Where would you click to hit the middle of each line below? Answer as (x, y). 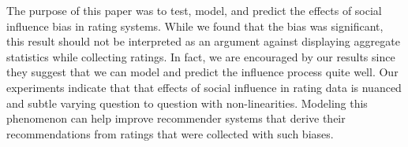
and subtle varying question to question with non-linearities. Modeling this (187, 103)
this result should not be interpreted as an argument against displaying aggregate (203, 41)
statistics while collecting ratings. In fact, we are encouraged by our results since (201, 56)
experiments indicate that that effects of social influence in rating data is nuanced (204, 87)
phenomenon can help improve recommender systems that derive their (176, 118)
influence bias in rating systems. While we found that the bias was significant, (195, 26)
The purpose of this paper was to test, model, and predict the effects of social (194, 10)
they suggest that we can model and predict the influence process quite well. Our (202, 72)
